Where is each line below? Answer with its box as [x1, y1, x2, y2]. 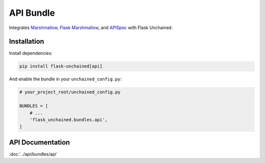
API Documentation [9, 138, 70, 146]
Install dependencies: [9, 50, 53, 56]
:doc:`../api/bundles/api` [9, 151, 58, 157]
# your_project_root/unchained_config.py [19, 89, 121, 95]
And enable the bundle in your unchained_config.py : [9, 76, 122, 82]
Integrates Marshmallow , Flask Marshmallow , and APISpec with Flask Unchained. [9, 25, 173, 31]
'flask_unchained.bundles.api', [29, 117, 108, 123]
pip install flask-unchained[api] [19, 64, 103, 69]
